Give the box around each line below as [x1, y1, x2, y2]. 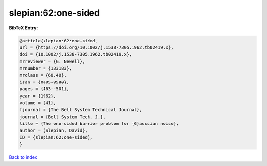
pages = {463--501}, [19, 86, 69, 92]
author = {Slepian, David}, [19, 127, 88, 133]
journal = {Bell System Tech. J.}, [19, 114, 106, 120]
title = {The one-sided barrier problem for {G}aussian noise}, [19, 121, 179, 126]
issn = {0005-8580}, [19, 79, 69, 85]
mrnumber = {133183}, [19, 66, 72, 71]
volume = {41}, [19, 100, 56, 106]
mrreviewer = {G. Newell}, [19, 58, 85, 64]
